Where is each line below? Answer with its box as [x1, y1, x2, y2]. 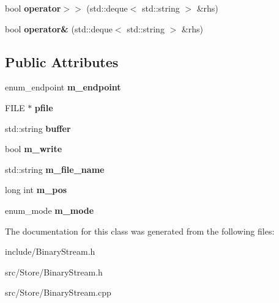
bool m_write [5, 142, 62, 155]
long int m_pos [5, 183, 67, 196]
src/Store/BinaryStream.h [5, 265, 103, 278]
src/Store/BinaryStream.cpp [5, 286, 111, 299]
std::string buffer [5, 122, 71, 134]
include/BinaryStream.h [5, 245, 95, 258]
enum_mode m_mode [5, 203, 94, 216]
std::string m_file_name [5, 162, 105, 175]
